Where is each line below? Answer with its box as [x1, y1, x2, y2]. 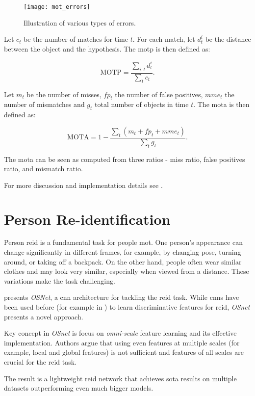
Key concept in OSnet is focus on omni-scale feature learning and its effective [4, 328, 237, 338]
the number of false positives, [115, 89, 203, 99]
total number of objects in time [95, 99, 189, 109]
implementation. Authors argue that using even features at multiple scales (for [4, 337, 240, 347]
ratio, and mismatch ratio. [4, 163, 83, 174]
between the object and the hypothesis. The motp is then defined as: [4, 43, 210, 53]
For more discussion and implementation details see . [4, 180, 163, 190]
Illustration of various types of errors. [24, 17, 136, 27]
